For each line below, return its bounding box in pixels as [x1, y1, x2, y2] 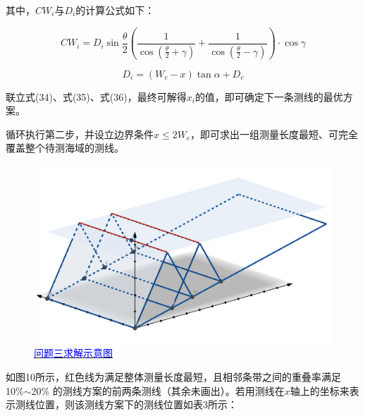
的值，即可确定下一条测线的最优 [194, 89, 343, 104]
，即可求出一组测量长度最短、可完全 [190, 126, 358, 141]
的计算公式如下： [75, 3, 155, 17]
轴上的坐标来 [290, 383, 349, 398]
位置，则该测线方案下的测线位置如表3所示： [35, 397, 237, 412]
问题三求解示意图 [34, 345, 113, 360]
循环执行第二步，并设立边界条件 [6, 126, 154, 141]
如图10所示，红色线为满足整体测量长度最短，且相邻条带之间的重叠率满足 [6, 369, 341, 384]
